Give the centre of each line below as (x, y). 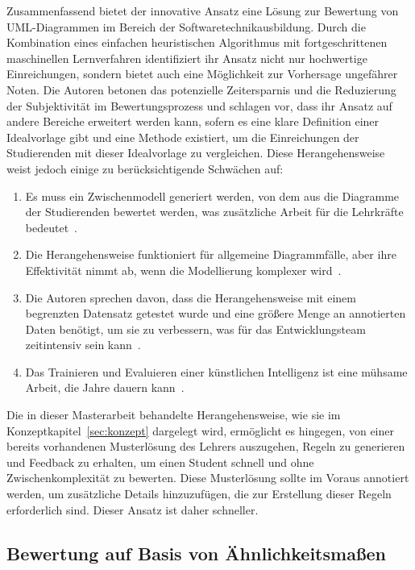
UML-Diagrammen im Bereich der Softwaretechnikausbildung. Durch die (186, 26)
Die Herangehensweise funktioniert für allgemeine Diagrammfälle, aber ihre (211, 254)
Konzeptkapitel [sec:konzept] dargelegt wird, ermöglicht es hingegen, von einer (200, 430)
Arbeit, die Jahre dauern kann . (105, 387)
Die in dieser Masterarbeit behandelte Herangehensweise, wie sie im (174, 415)
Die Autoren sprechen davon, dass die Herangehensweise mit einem (191, 297)
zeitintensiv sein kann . (83, 345)
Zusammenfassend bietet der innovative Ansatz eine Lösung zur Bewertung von (203, 10)
